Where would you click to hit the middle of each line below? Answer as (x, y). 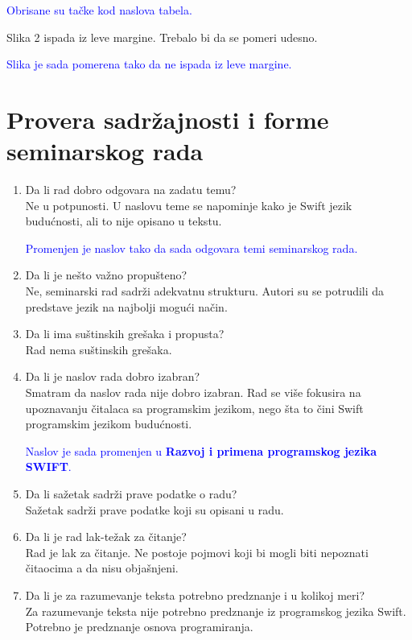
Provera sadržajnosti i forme (168, 119)
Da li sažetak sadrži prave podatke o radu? (131, 493)
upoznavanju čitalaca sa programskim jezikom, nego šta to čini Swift (194, 408)
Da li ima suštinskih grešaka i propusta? (125, 334)
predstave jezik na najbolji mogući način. (126, 306)
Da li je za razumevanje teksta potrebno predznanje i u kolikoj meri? (195, 595)
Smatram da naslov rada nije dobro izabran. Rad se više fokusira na (193, 392)
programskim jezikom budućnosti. (109, 424)
